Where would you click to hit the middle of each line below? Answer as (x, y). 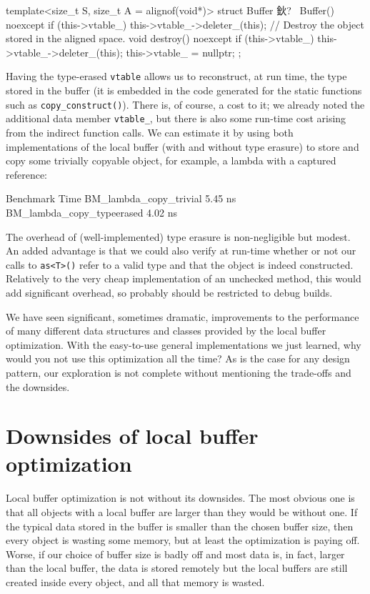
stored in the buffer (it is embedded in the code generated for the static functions (184, 90)
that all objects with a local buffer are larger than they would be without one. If (182, 512)
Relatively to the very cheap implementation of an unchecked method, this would (184, 278)
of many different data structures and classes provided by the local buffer (166, 331)
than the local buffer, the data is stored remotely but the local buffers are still (177, 568)
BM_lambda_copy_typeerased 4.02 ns (91, 212)
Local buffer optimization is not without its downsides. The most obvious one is (180, 498)
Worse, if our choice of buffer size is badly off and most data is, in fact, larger (175, 554)
